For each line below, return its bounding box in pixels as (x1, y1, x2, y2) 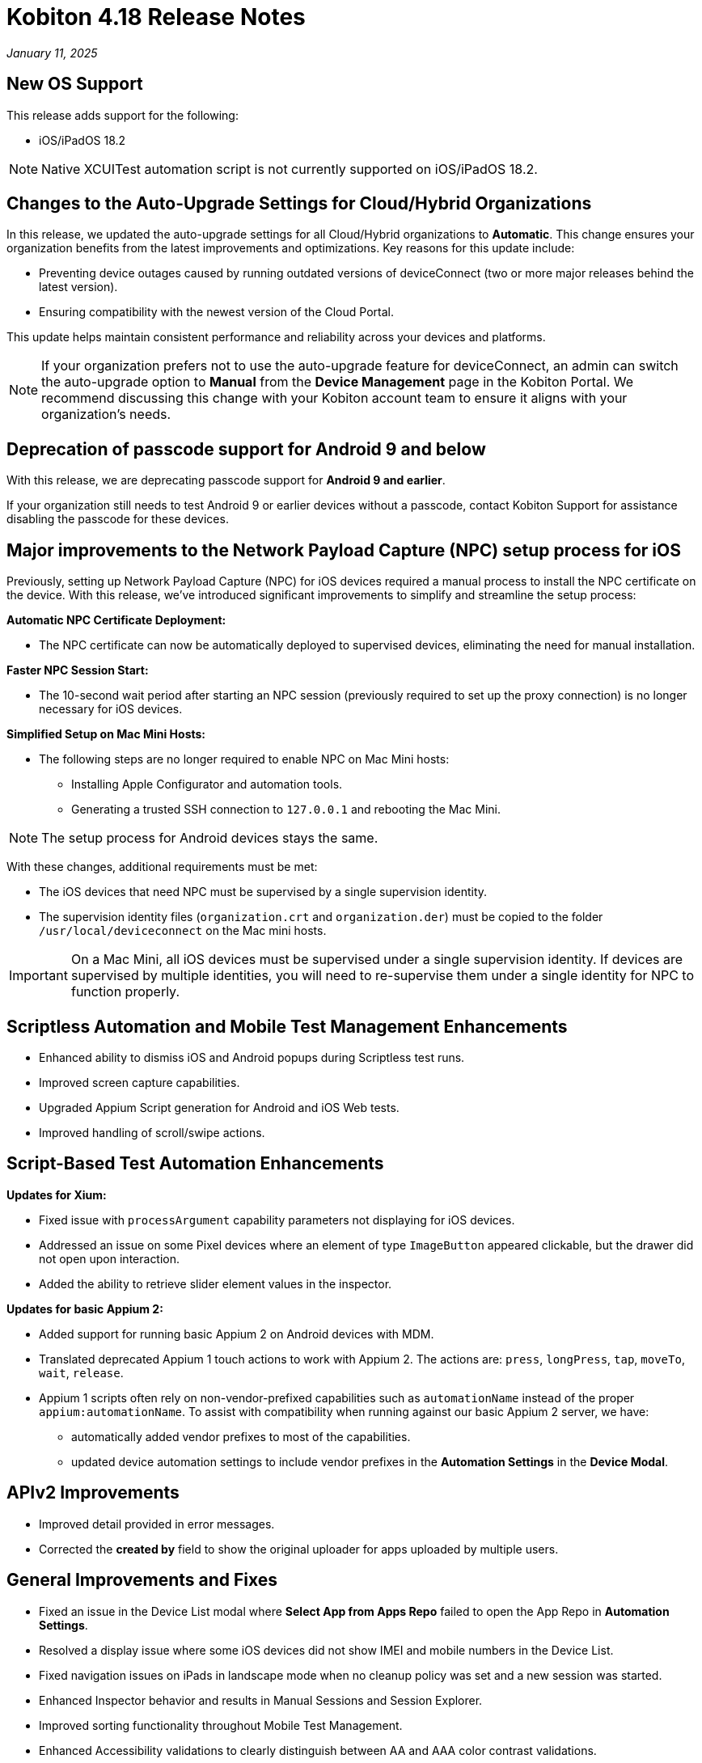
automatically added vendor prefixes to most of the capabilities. (71, 1429, 411, 1444)
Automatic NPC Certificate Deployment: (6, 613, 226, 628)
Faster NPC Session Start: (6, 663, 149, 678)
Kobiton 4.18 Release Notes (6, 3, 306, 31)
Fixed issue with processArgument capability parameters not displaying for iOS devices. (39, 1212, 515, 1227)
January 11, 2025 (6, 45, 98, 60)
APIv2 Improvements (6, 1482, 180, 1503)
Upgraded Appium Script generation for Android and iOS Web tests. (39, 1100, 400, 1114)
